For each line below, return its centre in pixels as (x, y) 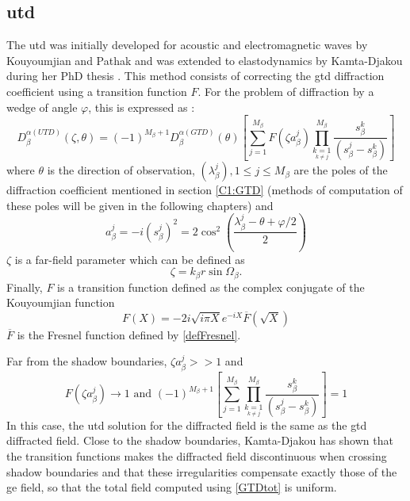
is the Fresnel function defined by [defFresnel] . (129, 334)
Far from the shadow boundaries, (87, 361)
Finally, (25, 287)
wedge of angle (42, 107)
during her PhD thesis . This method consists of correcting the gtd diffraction (195, 76)
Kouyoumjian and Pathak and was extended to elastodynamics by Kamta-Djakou (205, 60)
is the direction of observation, (121, 170)
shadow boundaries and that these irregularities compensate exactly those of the (202, 471)
